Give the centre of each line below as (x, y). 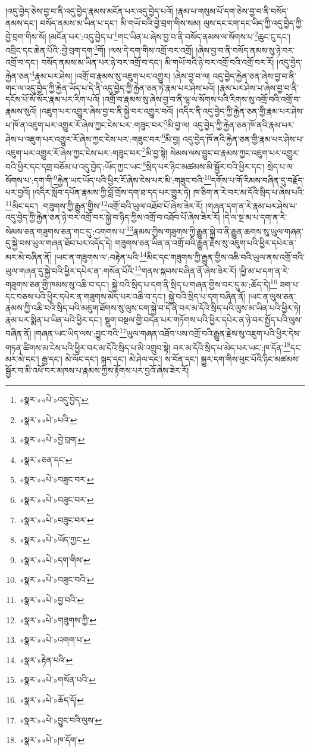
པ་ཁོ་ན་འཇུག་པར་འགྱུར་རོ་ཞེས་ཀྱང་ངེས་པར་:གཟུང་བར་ (85, 124)
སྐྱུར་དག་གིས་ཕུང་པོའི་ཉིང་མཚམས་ (250, 358)
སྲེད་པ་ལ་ (281, 166)
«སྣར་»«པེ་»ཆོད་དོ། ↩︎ (51, 699)
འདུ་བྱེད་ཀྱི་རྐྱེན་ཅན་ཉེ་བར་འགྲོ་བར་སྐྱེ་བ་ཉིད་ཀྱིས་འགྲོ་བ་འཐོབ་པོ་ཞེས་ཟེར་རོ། (113, 217)
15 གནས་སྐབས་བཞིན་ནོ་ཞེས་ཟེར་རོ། (185, 270)
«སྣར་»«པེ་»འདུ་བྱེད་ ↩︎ (54, 400)
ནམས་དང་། (21, 22)
